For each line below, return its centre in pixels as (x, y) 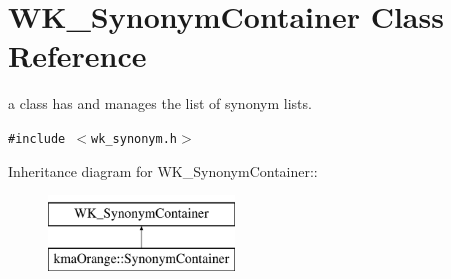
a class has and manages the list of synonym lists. (160, 103)
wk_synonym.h (134, 138)
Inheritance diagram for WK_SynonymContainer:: (163, 170)
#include (37, 138)
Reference (77, 55)
